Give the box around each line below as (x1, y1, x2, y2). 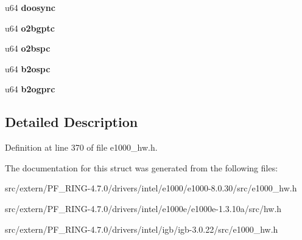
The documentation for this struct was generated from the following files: (5, 161, 278, 174)
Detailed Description (5, 112, 138, 131)
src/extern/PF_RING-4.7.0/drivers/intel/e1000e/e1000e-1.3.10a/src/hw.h (5, 202, 282, 214)
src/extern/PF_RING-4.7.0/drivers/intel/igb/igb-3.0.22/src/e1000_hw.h (5, 222, 278, 235)
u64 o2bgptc (5, 21, 55, 34)
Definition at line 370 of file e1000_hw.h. (5, 141, 158, 154)
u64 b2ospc (5, 62, 51, 75)
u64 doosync (5, 1, 55, 13)
